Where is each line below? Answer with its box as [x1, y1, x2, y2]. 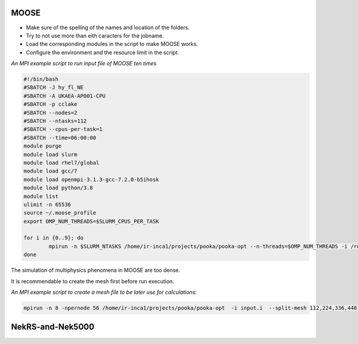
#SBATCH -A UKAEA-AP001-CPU [23, 93, 106, 99]
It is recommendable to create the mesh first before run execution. [11, 278, 174, 285]
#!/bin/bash [23, 76, 59, 83]
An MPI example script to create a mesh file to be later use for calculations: [11, 288, 197, 296]
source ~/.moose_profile [23, 210, 97, 216]
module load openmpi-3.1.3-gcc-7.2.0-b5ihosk [23, 176, 159, 183]
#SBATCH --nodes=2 [23, 109, 78, 116]
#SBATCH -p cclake [23, 101, 78, 107]
